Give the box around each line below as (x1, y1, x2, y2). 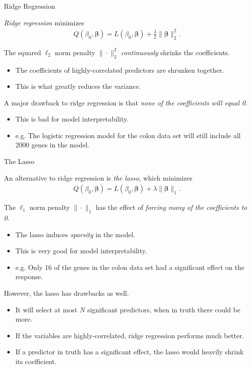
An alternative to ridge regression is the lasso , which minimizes (4, 172, 192, 183)
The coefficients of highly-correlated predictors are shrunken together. (15, 64, 224, 75)
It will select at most (15, 304, 78, 314)
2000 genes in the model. (15, 140, 90, 150)
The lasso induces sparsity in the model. (15, 229, 135, 239)
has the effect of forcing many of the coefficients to (95, 202, 247, 212)
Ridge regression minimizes (4, 17, 84, 27)
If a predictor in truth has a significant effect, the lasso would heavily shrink (15, 347, 244, 357)
